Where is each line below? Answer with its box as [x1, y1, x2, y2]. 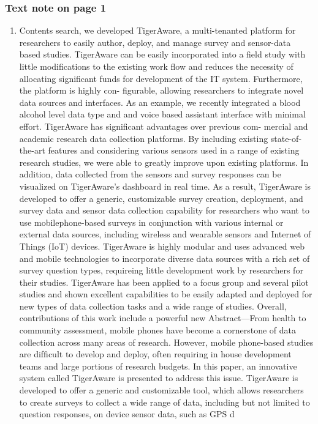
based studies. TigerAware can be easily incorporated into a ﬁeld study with [19, 48, 306, 61]
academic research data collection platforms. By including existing [19, 132, 268, 144]
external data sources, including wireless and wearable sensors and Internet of [19, 228, 311, 240]
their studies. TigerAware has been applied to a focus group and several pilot [19, 275, 309, 288]
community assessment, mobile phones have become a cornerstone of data [19, 324, 296, 337]
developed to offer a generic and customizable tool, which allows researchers [19, 384, 304, 396]
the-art [19, 144, 45, 157]
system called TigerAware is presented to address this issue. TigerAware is [19, 371, 298, 384]
